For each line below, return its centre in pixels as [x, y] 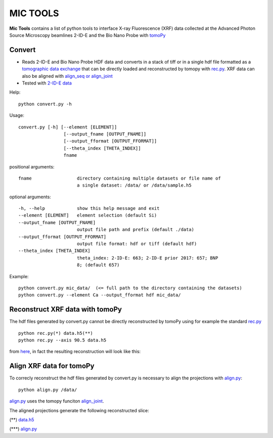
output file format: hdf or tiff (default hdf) [137, 244]
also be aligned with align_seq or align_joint [67, 76]
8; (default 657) [98, 265]
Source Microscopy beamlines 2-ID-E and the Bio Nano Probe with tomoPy [87, 35]
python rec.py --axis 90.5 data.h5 [62, 340]
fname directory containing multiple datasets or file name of [120, 178]
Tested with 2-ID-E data [47, 83]
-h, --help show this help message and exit [89, 208]
